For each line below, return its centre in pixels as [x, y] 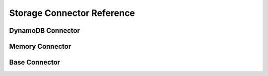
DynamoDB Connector [45, 31]
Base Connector [35, 62]
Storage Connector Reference [72, 13]
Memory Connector [40, 46]
